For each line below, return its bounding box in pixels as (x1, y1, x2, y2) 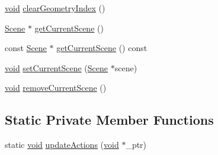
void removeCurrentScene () (5, 81, 107, 94)
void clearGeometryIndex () (5, 2, 105, 14)
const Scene (5, 42, 47, 54)
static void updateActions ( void (5, 138, 119, 151)
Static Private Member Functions (5, 110, 214, 129)
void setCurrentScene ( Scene (5, 61, 108, 74)
